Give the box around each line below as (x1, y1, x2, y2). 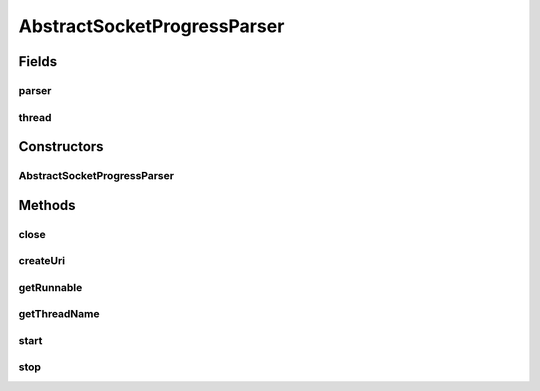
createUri (18, 254, 66, 268)
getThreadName (18, 307, 100, 321)
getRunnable (18, 280, 83, 294)
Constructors (18, 138, 104, 155)
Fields (18, 53, 58, 70)
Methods (18, 196, 76, 214)
